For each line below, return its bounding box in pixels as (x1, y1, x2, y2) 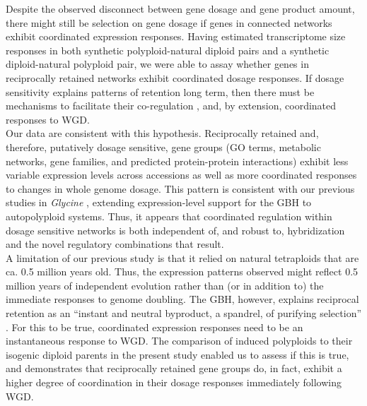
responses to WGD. (6, 112, 90, 126)
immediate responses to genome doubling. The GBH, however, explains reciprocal (6, 292, 359, 306)
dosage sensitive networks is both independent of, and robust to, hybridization (6, 222, 345, 237)
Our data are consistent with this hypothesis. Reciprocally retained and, (6, 126, 319, 141)
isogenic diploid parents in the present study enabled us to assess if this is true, (6, 347, 349, 362)
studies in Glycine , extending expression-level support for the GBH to (6, 195, 312, 210)
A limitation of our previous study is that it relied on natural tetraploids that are (6, 250, 359, 265)
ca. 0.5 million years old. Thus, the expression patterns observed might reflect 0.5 (6, 264, 359, 279)
